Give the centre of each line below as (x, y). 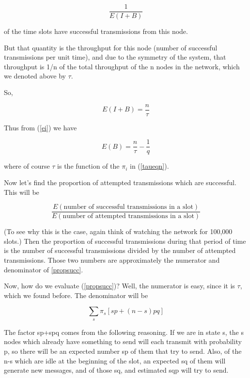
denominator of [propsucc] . (44, 269)
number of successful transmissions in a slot (128, 207)
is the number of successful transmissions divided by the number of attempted (120, 250)
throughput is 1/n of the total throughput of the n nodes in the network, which (122, 66)
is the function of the (88, 166)
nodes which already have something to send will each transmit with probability (123, 341)
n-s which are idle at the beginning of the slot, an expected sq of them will (115, 360)
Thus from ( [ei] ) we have (40, 127)
